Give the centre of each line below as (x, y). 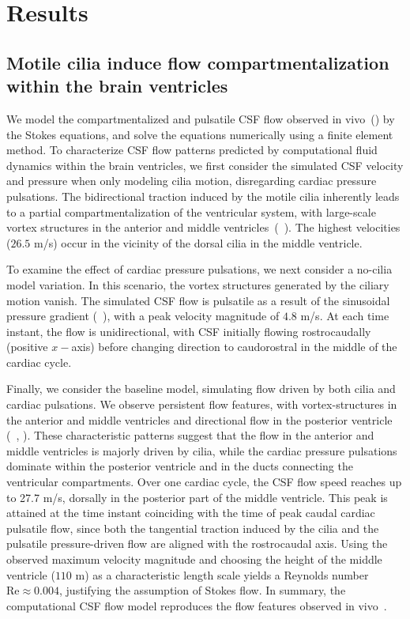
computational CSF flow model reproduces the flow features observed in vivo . (197, 605)
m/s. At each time (345, 316)
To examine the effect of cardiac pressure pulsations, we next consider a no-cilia (199, 269)
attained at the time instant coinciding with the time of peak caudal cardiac (191, 513)
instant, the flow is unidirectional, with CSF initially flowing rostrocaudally (189, 331)
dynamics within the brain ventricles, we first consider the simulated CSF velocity (205, 165)
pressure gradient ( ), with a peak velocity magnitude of (143, 316)
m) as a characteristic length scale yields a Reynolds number (222, 574)
